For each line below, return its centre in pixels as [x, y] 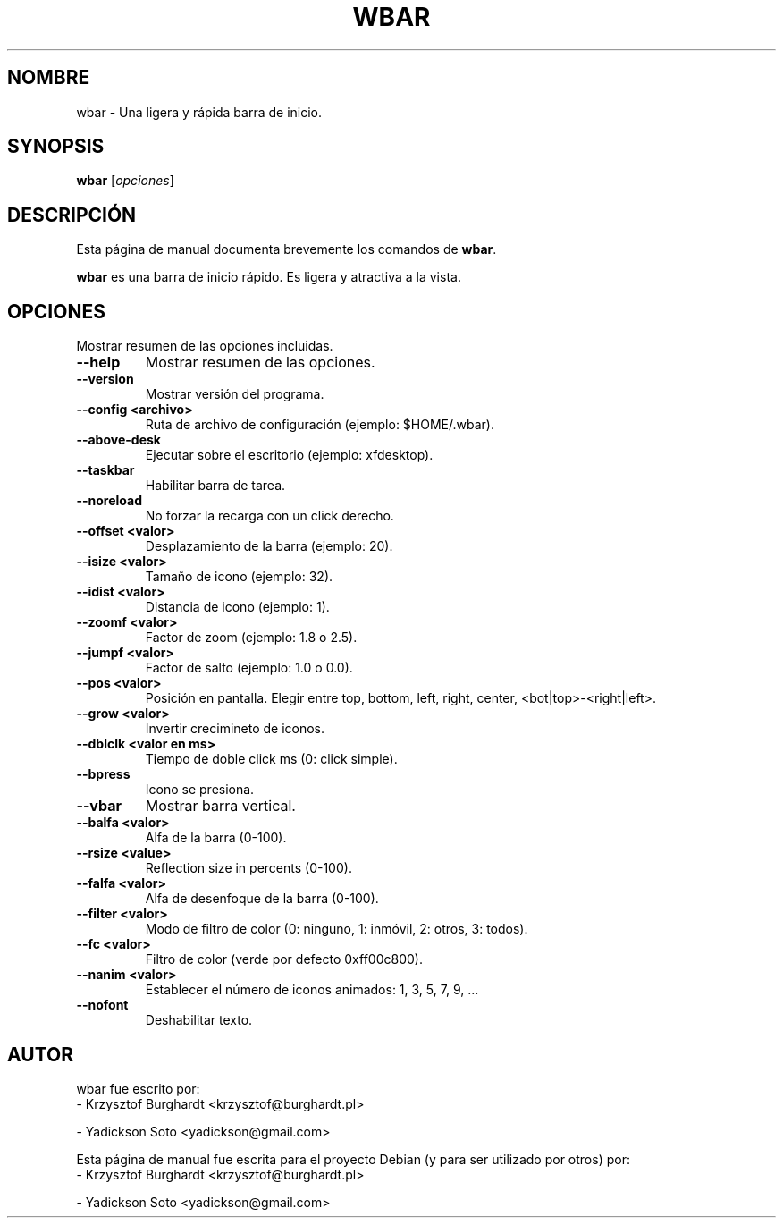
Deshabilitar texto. [199, 1020]
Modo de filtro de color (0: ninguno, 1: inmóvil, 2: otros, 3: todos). [337, 929]
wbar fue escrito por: [138, 1088]
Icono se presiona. [200, 790]
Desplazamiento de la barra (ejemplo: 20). [269, 546]
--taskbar [105, 470]
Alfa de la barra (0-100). [216, 838]
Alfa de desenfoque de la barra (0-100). [262, 899]
